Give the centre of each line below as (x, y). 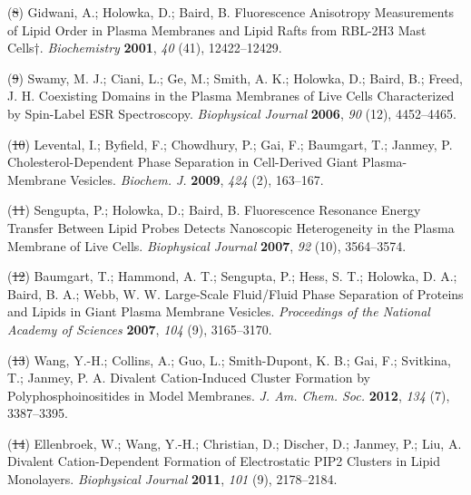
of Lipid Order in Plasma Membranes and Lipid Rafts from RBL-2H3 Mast (217, 29)
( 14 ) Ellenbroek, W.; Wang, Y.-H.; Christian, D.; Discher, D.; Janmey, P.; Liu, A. (235, 443)
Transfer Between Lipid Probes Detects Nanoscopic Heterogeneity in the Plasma (231, 227)
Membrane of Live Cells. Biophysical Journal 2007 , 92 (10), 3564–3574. (207, 245)
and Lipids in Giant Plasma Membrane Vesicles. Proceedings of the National (219, 311)
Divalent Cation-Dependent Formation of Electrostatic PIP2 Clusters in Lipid (224, 461)
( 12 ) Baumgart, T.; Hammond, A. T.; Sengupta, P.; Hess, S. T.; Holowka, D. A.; (232, 276)
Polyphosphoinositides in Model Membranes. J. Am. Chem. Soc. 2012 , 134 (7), (229, 395)
